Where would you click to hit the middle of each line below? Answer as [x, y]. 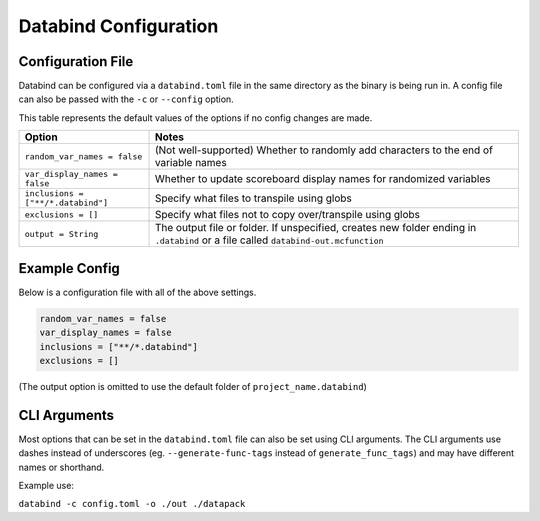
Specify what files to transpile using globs [253, 198]
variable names [190, 163]
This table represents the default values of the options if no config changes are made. [195, 117]
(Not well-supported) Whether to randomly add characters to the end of [324, 150]
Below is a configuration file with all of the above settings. [137, 292]
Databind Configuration [118, 26]
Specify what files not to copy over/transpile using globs [287, 215]
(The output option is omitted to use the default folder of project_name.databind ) [192, 386]
